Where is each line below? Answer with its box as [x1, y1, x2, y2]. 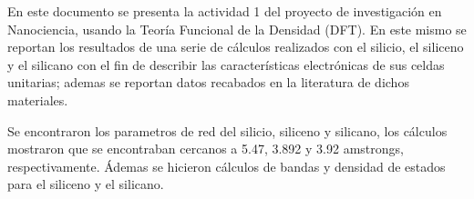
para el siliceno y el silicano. [7, 174, 164, 194]
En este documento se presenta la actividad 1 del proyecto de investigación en [7, 2, 442, 20]
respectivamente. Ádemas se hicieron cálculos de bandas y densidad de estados [7, 156, 446, 175]
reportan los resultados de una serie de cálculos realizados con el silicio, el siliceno [7, 37, 464, 56]
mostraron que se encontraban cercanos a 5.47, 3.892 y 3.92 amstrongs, [7, 139, 404, 158]
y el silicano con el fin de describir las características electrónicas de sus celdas [7, 55, 445, 74]
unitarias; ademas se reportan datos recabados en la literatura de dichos [7, 73, 409, 92]
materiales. [7, 90, 68, 109]
